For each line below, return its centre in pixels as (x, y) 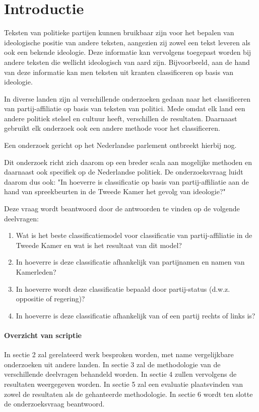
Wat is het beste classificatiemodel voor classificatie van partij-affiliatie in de (134, 235)
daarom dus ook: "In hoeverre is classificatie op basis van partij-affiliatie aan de (126, 181)
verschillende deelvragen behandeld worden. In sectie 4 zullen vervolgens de (120, 374)
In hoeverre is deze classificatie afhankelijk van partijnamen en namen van (130, 262)
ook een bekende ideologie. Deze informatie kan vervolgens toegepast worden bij (128, 52)
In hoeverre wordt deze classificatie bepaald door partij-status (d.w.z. (123, 289)
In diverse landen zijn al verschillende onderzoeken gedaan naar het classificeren (127, 98)
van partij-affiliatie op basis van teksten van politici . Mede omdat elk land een (125, 108)
